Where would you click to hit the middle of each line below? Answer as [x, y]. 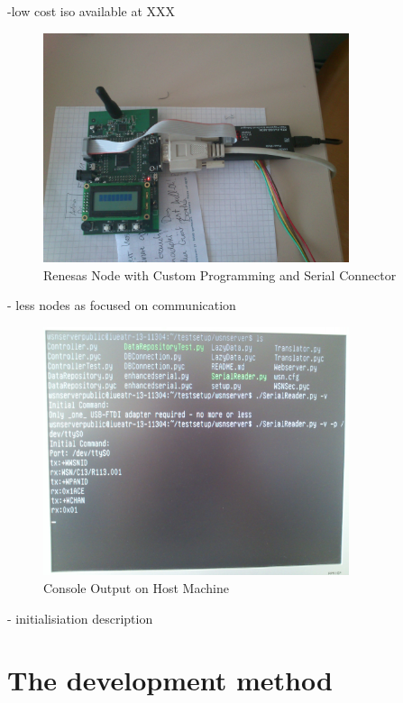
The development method [170, 680]
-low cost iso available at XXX [92, 11]
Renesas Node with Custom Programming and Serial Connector [220, 274]
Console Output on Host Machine [136, 587]
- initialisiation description [80, 618]
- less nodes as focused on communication [122, 305]
